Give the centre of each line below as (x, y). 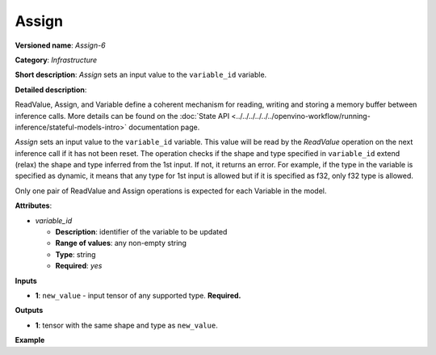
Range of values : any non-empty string (121, 243)
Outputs (29, 311)
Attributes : (34, 205)
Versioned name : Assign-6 (60, 45)
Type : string (75, 254)
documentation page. (164, 127)
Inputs (26, 281)
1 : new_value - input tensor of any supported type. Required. (138, 295)
